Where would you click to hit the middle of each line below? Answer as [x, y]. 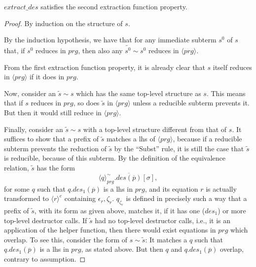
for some [17, 188]
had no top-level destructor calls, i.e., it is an [163, 220]
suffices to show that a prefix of [51, 139]
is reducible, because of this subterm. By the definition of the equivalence [115, 158]
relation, [17, 168]
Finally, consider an [34, 129]
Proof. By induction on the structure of [63, 23]
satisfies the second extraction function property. [114, 6]
